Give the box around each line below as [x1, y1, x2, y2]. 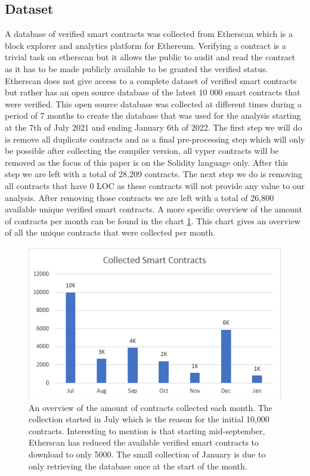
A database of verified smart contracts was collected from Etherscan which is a [5, 27, 293, 40]
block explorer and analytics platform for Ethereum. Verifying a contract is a [5, 39, 286, 51]
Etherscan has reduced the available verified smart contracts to [29, 436, 259, 449]
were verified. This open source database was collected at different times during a [5, 97, 302, 110]
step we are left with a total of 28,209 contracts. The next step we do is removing [5, 168, 302, 180]
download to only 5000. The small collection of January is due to [29, 447, 266, 460]
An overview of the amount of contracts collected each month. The [29, 401, 272, 413]
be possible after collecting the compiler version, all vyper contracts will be [5, 144, 279, 157]
